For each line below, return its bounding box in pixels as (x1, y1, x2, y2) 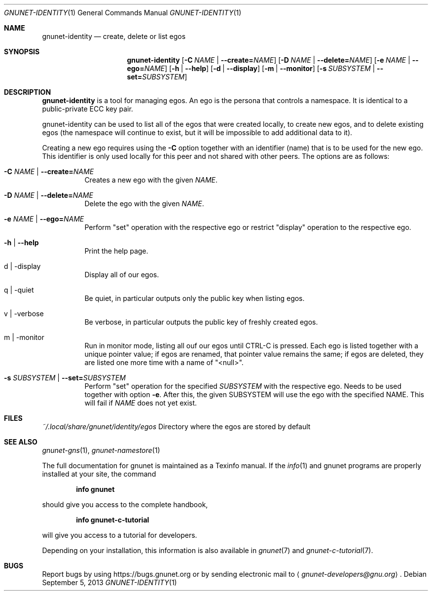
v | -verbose (4, 309, 44, 318)
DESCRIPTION (4, 88, 51, 96)
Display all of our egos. (84, 270, 159, 279)
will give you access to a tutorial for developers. (42, 531, 197, 539)
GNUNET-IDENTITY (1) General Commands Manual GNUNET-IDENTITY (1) (4, 8, 242, 17)
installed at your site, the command (42, 470, 156, 478)
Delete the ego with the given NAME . (84, 199, 204, 208)
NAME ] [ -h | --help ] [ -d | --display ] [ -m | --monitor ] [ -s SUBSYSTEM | (144, 64, 375, 73)
